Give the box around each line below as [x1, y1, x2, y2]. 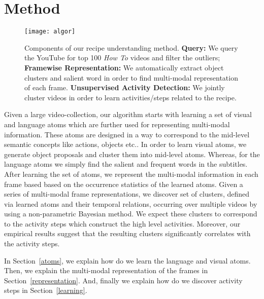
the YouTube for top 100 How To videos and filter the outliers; [24, 52, 220, 63]
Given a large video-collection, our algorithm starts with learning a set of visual [4, 109, 252, 120]
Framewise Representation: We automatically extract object [24, 62, 224, 72]
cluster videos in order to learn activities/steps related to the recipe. [24, 92, 237, 102]
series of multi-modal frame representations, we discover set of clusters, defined [4, 189, 250, 199]
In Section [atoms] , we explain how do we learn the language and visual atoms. [4, 255, 251, 266]
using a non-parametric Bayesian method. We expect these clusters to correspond [4, 208, 257, 219]
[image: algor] [24, 28, 76, 35]
